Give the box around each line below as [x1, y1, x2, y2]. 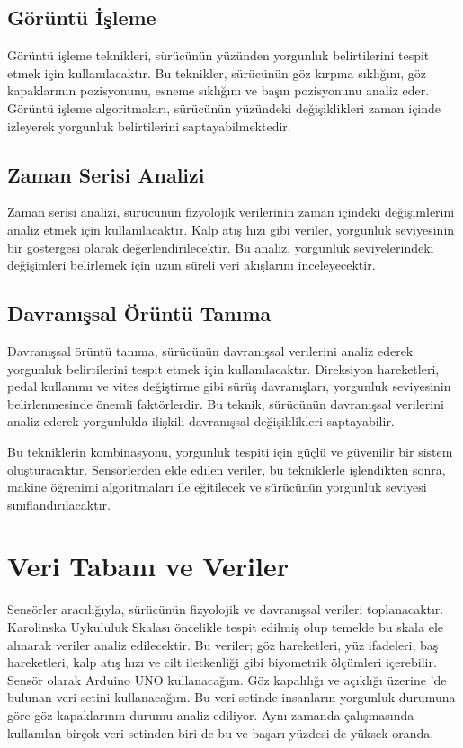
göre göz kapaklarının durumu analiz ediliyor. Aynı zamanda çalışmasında [7, 705, 414, 724]
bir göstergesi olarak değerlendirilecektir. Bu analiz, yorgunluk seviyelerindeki [7, 237, 434, 256]
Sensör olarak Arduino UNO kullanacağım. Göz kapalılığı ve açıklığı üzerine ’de [7, 670, 447, 689]
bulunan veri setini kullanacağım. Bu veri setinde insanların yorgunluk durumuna [7, 688, 456, 707]
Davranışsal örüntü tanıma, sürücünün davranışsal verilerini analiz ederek [7, 341, 414, 360]
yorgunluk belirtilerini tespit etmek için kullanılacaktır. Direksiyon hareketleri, [7, 359, 440, 378]
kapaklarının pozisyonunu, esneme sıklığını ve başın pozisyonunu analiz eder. [7, 81, 430, 100]
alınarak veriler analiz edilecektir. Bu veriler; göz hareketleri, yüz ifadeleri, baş [7, 635, 439, 654]
